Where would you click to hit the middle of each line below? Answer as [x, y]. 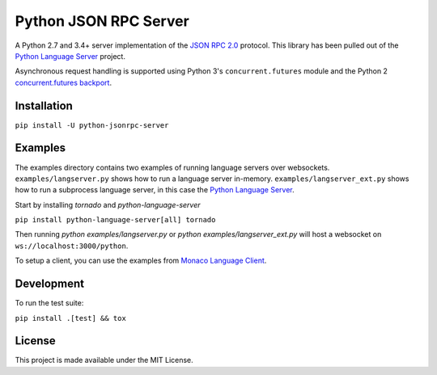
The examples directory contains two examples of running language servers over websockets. [172, 167]
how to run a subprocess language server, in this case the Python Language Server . [155, 190]
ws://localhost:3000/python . [72, 246]
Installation [44, 105]
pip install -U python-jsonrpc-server [92, 125]
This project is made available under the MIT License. [104, 360]
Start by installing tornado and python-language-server [108, 204]
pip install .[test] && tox [71, 318]
